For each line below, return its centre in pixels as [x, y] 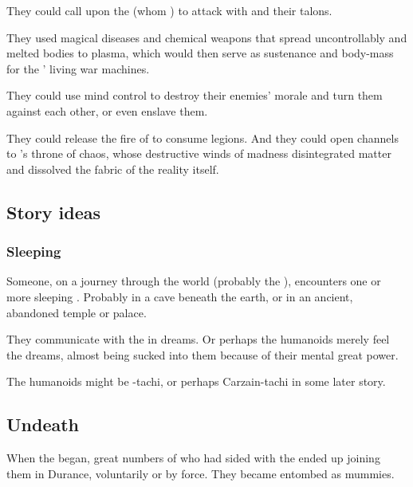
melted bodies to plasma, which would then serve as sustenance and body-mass [200, 53]
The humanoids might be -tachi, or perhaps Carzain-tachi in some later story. [196, 381]
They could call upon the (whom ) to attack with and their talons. [169, 10]
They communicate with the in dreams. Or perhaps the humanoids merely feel [198, 339]
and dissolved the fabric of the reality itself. [113, 169]
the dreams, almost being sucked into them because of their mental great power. [203, 354]
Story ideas [54, 212]
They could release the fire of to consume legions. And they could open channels [203, 137]
